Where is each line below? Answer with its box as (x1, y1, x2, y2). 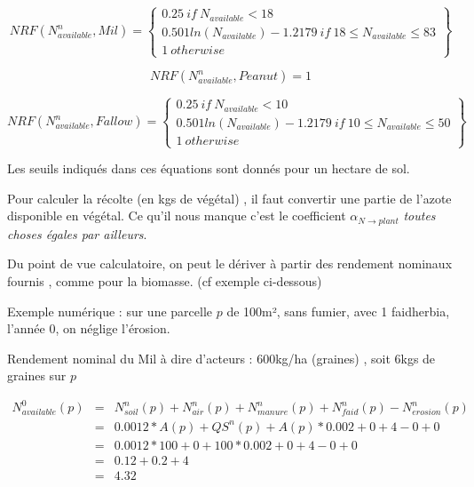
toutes (403, 206, 436, 225)
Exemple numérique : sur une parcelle (7, 301, 212, 320)
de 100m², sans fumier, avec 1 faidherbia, (226, 301, 450, 320)
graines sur (7, 366, 67, 385)
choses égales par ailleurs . (7, 224, 147, 243)
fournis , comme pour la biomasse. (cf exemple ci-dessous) (7, 271, 322, 290)
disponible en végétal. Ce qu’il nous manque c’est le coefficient (7, 206, 346, 225)
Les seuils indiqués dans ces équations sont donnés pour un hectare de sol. (7, 159, 410, 178)
